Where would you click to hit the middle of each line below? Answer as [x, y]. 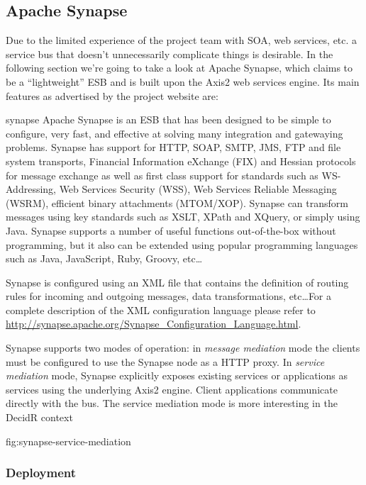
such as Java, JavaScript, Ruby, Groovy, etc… [104, 258]
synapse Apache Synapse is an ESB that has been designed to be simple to [168, 119]
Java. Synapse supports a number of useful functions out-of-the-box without [171, 230]
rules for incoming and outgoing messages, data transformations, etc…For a [169, 296]
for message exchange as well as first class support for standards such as [162, 175]
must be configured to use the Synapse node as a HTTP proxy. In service [165, 361]
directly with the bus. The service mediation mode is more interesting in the [172, 403]
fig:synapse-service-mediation [68, 441]
